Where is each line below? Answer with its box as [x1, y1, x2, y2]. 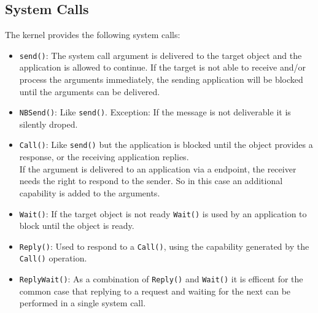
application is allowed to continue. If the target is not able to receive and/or [19, 61, 306, 74]
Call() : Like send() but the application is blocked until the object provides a [19, 138, 313, 151]
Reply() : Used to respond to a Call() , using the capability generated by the [19, 239, 309, 252]
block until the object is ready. [19, 219, 134, 232]
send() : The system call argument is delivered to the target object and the [19, 48, 302, 61]
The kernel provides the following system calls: [5, 28, 180, 41]
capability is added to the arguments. [19, 186, 160, 199]
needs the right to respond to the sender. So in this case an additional [19, 174, 283, 187]
